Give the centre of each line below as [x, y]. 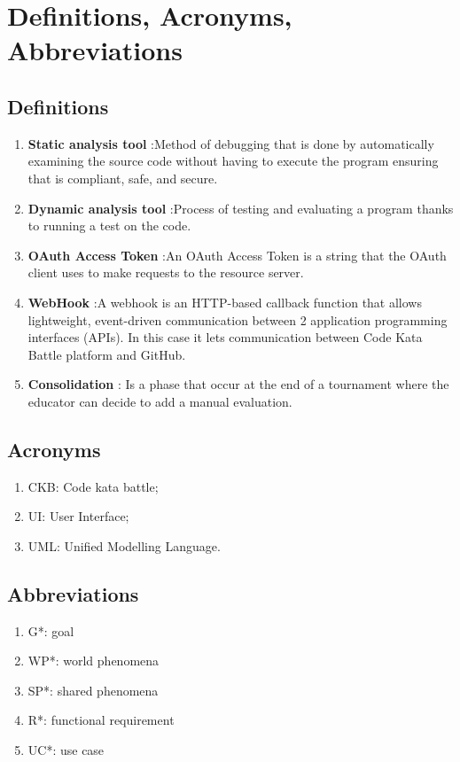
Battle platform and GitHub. [107, 354]
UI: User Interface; [78, 516]
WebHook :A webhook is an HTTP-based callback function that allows [225, 302]
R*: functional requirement [101, 720]
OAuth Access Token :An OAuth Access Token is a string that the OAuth [237, 255]
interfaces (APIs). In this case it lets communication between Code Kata [225, 337]
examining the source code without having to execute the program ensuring [233, 161]
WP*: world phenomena [94, 661]
